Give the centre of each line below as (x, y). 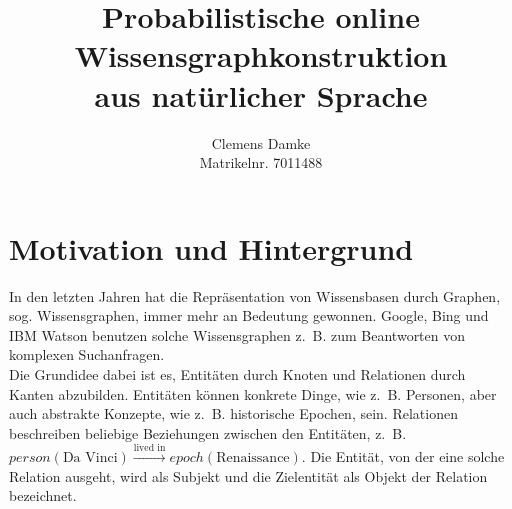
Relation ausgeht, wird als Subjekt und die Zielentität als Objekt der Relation (248, 475)
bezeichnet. (43, 495)
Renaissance (253, 458)
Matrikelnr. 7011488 (261, 162)
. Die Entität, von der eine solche (403, 456)
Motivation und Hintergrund (211, 247)
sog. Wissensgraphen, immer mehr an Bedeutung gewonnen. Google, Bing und (249, 315)
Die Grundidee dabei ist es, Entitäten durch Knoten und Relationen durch (237, 374)
